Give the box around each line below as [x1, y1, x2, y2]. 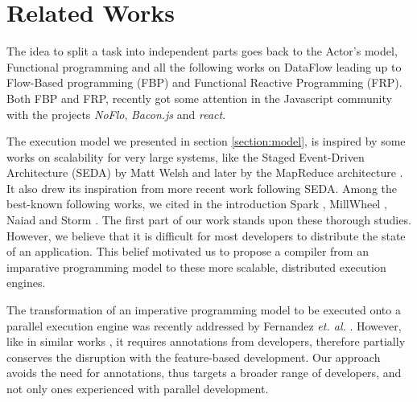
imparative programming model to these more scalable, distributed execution [6, 258, 386, 275]
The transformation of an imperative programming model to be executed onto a [6, 301, 401, 318]
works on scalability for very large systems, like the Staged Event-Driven [6, 148, 365, 165]
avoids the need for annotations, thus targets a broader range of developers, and [6, 364, 402, 381]
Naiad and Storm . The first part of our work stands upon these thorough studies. [6, 211, 411, 228]
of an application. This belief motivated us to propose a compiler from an [6, 243, 369, 260]
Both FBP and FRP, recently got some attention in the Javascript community [6, 89, 392, 106]
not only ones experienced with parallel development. [6, 380, 269, 396]
